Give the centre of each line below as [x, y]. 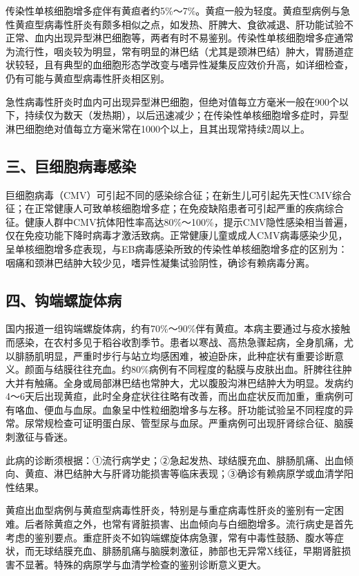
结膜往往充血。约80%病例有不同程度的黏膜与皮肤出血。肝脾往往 [198, 369]
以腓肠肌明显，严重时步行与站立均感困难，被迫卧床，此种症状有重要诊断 [170, 355]
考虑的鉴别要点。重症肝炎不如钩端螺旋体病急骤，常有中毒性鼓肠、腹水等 [170, 537]
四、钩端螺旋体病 [64, 299]
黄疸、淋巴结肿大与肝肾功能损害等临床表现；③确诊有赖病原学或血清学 [184, 473]
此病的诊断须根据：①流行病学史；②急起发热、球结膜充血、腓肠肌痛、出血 [175, 460]
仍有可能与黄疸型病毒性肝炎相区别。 [88, 78]
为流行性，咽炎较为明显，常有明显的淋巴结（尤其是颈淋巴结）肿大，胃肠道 [175, 51]
